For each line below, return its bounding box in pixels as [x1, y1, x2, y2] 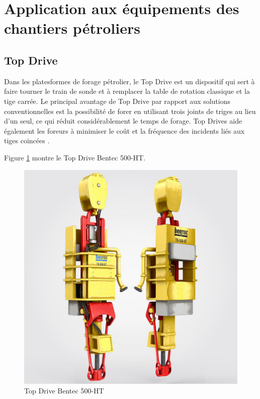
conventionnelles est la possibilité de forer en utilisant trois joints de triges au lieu [4, 105, 256, 116]
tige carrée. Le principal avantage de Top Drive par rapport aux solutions [4, 95, 231, 106]
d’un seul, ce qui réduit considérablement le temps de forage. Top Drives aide [4, 116, 242, 126]
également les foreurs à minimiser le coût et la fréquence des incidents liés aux [4, 125, 245, 136]
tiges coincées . [4, 135, 50, 146]
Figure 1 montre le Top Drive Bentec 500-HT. [4, 152, 146, 162]
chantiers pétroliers [4, 18, 140, 38]
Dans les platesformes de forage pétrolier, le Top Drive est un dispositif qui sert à [4, 76, 255, 86]
